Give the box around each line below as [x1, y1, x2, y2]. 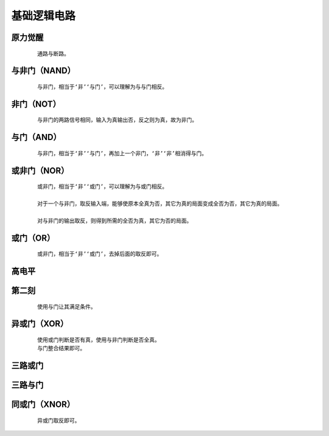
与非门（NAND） [11, 66, 76, 76]
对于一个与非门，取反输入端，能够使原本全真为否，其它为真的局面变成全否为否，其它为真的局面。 [37, 200, 283, 207]
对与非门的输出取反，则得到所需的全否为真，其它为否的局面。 [37, 217, 192, 224]
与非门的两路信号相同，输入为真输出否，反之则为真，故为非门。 [37, 116, 197, 124]
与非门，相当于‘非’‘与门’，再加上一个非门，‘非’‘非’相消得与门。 [37, 150, 207, 156]
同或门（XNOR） [11, 399, 76, 410]
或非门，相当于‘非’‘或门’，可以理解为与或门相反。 [37, 183, 168, 190]
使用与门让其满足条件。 [37, 303, 96, 310]
